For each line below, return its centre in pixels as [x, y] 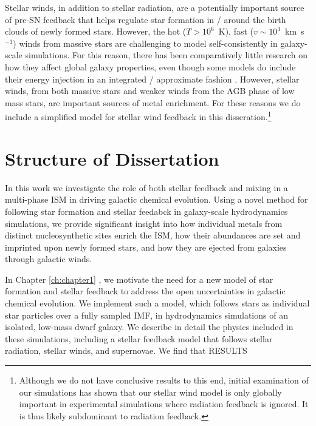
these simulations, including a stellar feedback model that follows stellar [139, 338]
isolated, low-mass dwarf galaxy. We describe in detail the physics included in [149, 327]
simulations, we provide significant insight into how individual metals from [144, 223]
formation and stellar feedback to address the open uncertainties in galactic [145, 291]
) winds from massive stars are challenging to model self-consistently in [145, 43]
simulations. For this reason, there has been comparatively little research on [166, 55]
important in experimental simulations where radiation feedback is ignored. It [164, 404]
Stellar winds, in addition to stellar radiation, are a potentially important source [155, 7]
